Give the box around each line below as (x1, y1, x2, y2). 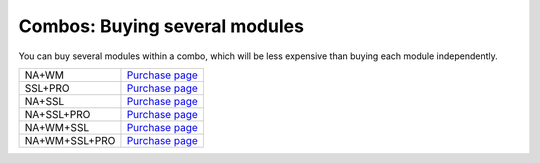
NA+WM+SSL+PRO (24, 133, 116, 147)
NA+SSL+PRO (24, 107, 91, 121)
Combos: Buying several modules (18, 15, 305, 37)
